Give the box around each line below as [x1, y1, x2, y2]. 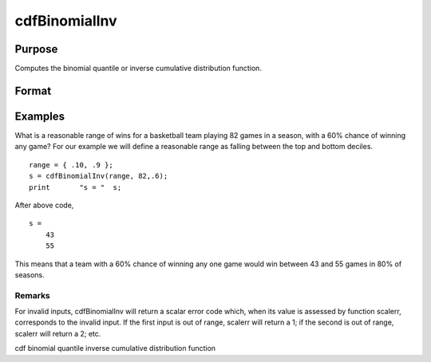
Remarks [14, 289, 51, 301]
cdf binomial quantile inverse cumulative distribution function [14, 344, 215, 353]
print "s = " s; [29, 183, 122, 191]
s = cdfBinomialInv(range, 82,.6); [29, 171, 168, 181]
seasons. [14, 270, 45, 279]
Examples [14, 109, 65, 123]
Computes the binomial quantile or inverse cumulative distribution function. [14, 64, 263, 73]
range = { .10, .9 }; [29, 160, 113, 169]
